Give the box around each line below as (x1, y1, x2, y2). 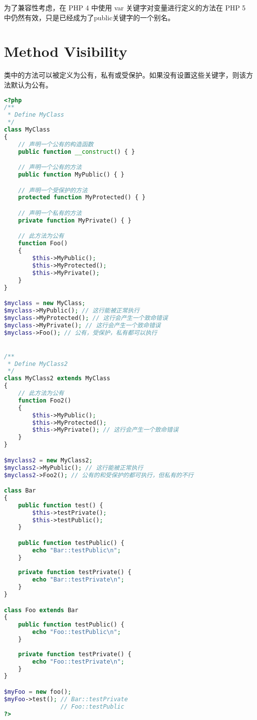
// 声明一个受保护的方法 (18, 186, 88, 194)
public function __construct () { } (18, 148, 135, 155)
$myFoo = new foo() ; (4, 688, 72, 695)
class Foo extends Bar (4, 606, 79, 614)
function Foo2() (18, 397, 72, 404)
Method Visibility (4, 41, 128, 61)
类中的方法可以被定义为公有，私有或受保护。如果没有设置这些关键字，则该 (4, 70, 246, 80)
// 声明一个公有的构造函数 (18, 140, 93, 148)
